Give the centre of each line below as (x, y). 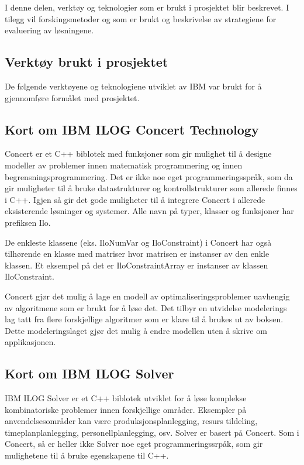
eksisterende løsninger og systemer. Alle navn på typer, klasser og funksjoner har (149, 211)
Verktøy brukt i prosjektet (87, 62)
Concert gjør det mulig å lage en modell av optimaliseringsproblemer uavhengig (147, 296)
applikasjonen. (30, 342)
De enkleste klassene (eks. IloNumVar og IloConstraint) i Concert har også (138, 242)
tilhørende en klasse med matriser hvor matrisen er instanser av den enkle (137, 254)
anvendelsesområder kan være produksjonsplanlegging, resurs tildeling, (131, 421)
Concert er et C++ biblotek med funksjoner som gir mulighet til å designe (138, 154)
